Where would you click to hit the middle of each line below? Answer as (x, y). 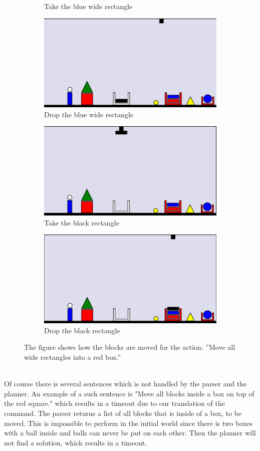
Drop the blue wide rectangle (89, 114)
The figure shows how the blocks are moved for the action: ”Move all (130, 347)
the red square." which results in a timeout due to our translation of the (114, 403)
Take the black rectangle (82, 222)
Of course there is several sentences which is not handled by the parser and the (125, 384)
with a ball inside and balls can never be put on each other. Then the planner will (130, 433)
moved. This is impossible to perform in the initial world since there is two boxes (128, 423)
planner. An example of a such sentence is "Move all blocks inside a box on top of (129, 393)
